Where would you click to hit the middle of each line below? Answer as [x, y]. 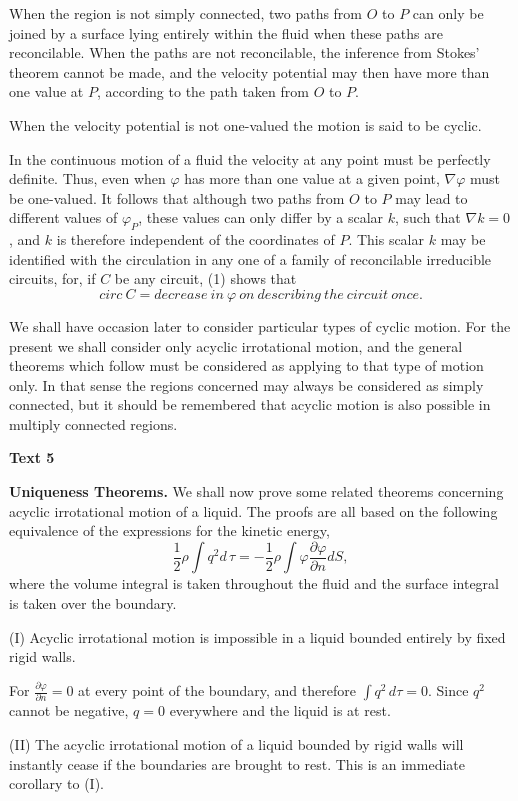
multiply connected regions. [93, 423]
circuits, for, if [52, 278]
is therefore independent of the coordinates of [195, 239]
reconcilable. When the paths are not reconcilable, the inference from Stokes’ [244, 52]
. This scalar [386, 239]
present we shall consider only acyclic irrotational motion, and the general [236, 345]
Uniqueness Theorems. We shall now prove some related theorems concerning [256, 491]
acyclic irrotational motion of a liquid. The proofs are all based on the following [253, 510]
